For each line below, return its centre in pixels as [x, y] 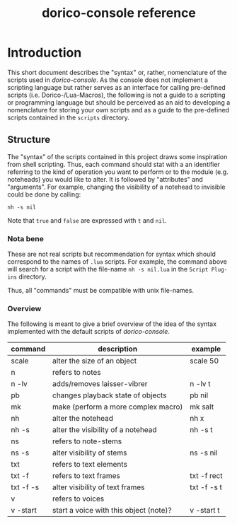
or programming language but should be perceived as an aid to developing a [119, 102]
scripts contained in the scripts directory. [68, 117]
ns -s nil [204, 453]
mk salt [202, 407]
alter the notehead [83, 419]
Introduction [45, 53]
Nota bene [25, 238]
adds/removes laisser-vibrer [100, 384]
